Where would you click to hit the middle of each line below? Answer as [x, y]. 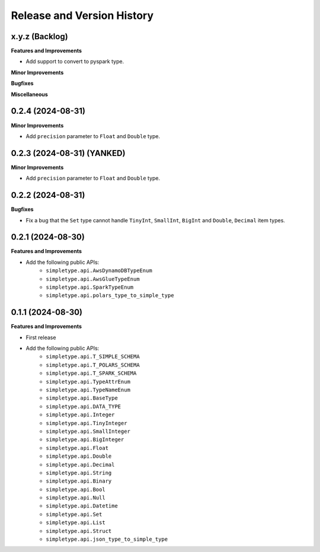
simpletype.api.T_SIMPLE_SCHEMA [93, 357]
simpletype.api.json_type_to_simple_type [107, 539]
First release [41, 337]
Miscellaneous [30, 94]
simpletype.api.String [79, 473]
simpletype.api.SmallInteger [88, 431]
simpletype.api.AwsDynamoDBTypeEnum [99, 271]
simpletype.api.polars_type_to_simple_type [110, 296]
